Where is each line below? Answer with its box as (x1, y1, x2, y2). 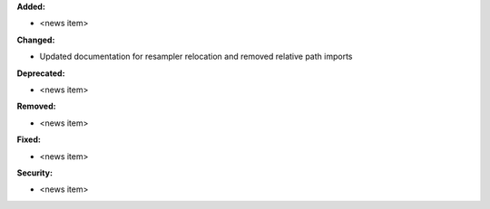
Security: (16, 167, 54, 178)
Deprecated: (16, 68, 65, 79)
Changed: (16, 34, 55, 45)
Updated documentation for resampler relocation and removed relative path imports (39, 51, 353, 62)
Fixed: (16, 134, 41, 145)
